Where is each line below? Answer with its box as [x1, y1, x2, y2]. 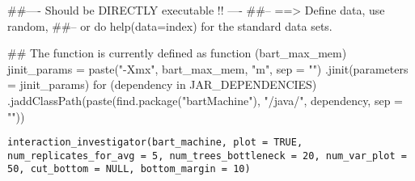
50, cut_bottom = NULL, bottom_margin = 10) [7, 163, 251, 175]
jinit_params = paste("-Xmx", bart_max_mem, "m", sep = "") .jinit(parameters [7, 60, 409, 77]
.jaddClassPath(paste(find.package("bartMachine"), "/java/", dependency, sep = [7, 91, 403, 108]
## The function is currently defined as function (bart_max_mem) [7, 44, 347, 61]
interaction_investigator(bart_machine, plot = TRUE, [7, 137, 303, 149]
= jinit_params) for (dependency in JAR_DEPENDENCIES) [7, 76, 317, 93]
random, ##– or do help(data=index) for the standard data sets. [7, 17, 332, 34]
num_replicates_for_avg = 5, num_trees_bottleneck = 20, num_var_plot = [7, 149, 407, 162]
